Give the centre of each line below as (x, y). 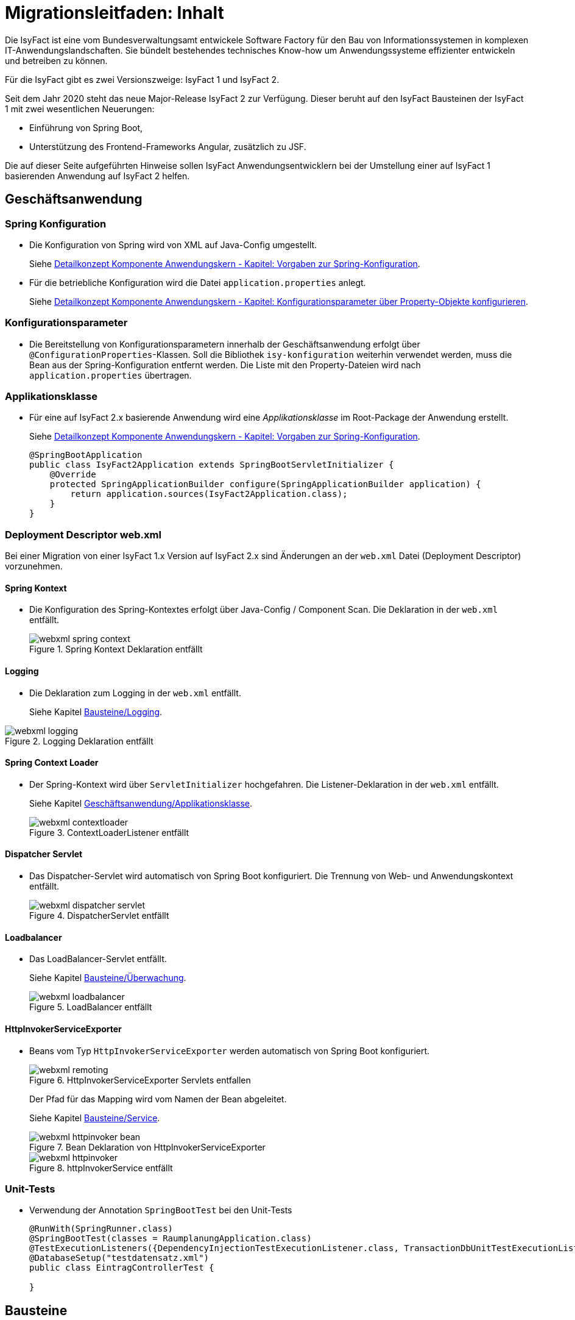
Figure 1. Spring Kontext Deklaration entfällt (116, 649)
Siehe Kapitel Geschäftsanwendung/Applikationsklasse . (141, 803)
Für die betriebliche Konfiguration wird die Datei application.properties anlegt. (198, 282)
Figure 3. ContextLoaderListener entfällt (109, 832)
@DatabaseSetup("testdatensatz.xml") (119, 1258)
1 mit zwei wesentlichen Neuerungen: (80, 109)
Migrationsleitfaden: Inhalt (115, 13)
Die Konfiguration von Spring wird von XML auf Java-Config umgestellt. (173, 244)
